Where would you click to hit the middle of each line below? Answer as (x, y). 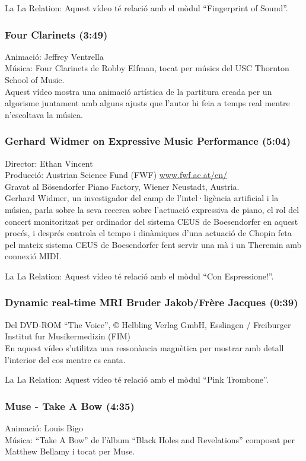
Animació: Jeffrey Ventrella (54, 56)
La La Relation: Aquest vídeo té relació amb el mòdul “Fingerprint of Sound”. (146, 8)
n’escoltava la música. (44, 114)
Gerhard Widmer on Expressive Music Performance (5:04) (148, 141)
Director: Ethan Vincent (49, 163)
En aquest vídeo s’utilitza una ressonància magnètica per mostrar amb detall (144, 347)
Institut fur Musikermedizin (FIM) (68, 336)
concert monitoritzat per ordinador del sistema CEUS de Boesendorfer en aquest (152, 221)
